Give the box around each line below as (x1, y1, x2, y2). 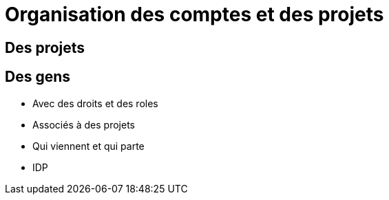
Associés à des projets (32, 118, 135, 131)
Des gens (5, 68, 71, 86)
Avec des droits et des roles (32, 97, 158, 109)
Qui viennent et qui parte (32, 140, 145, 152)
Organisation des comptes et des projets (5, 3, 384, 26)
